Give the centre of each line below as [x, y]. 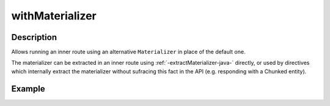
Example [28, 89]
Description [34, 37]
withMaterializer [54, 16]
